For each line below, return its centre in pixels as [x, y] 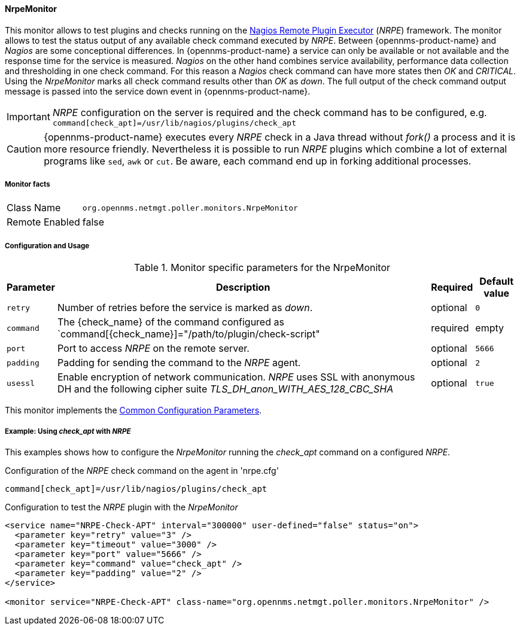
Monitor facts [28, 184]
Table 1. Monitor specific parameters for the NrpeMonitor [262, 268]
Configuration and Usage [47, 246]
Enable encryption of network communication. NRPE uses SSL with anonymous [236, 377]
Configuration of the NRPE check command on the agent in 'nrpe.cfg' [142, 470]
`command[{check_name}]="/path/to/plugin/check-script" [188, 334]
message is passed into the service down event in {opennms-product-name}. [158, 91]
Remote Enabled [43, 222]
